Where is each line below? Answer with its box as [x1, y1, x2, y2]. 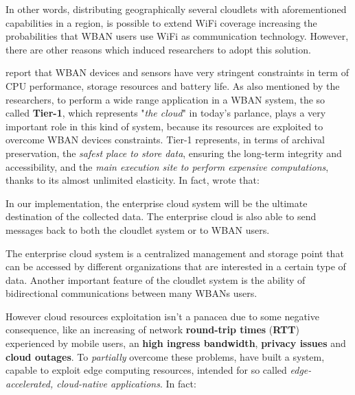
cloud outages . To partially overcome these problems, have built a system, [5, 349, 325, 363]
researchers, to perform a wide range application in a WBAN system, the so [5, 92, 325, 106]
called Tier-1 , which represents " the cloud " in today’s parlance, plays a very [5, 106, 326, 120]
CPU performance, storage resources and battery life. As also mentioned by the [5, 78, 340, 93]
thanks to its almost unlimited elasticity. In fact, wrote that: [5, 173, 260, 187]
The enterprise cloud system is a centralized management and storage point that [5, 246, 344, 260]
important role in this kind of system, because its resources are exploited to [5, 119, 323, 133]
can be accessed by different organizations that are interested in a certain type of [5, 259, 346, 274]
